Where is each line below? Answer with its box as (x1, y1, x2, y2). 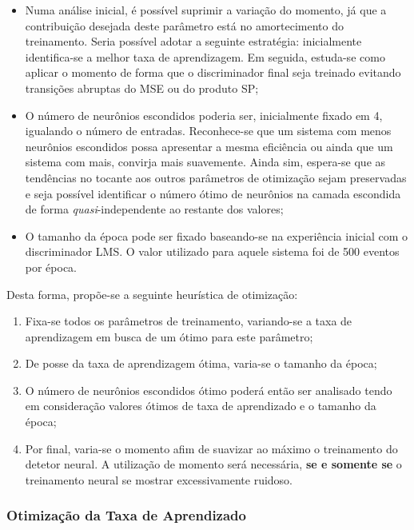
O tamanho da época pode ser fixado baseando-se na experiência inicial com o (25, 227, 408, 244)
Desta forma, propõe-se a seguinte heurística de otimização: (6, 285, 298, 302)
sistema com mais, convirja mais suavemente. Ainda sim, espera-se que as (25, 153, 386, 170)
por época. (25, 258, 78, 275)
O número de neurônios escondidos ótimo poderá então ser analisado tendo (25, 381, 392, 398)
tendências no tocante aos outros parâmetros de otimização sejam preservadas (25, 169, 407, 185)
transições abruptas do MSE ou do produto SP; (25, 79, 259, 96)
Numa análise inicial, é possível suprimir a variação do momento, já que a (25, 2, 387, 18)
